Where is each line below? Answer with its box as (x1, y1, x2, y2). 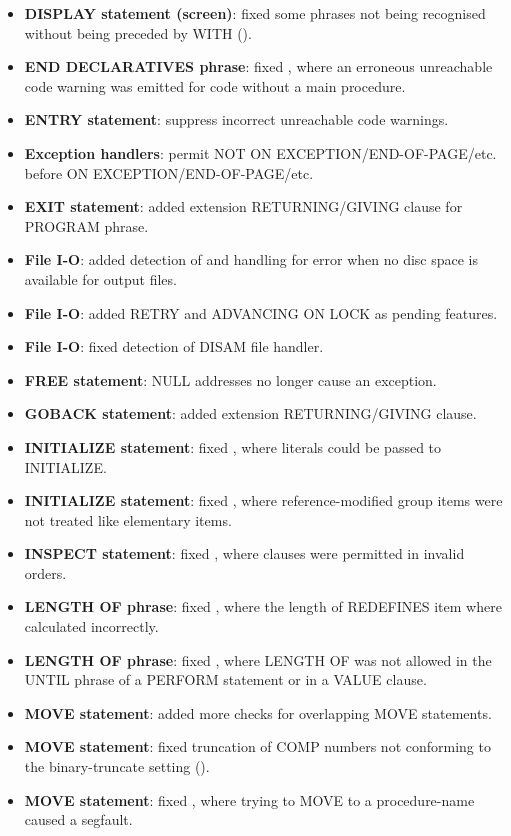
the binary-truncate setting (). (24, 756, 210, 777)
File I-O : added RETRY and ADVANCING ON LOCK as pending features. (24, 302, 498, 323)
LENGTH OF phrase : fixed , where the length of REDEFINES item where (24, 596, 502, 617)
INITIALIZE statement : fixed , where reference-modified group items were (24, 490, 503, 511)
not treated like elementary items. (24, 509, 232, 530)
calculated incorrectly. (24, 616, 159, 637)
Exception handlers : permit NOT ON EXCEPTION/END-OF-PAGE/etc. (24, 142, 497, 163)
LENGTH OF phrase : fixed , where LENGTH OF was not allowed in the (24, 649, 492, 670)
